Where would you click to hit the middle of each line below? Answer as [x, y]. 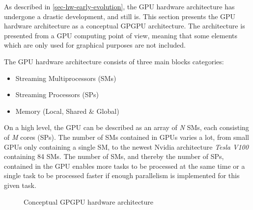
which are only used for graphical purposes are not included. [95, 45]
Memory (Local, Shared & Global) [67, 111]
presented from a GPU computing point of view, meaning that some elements [121, 35]
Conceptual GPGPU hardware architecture [89, 201]
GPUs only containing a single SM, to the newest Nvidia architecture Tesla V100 [126, 146]
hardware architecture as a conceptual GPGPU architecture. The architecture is [125, 26]
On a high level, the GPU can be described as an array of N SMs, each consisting [126, 127]
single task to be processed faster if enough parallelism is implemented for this [122, 175]
